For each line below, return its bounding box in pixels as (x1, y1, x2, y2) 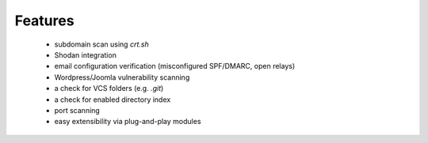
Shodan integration (54, 50, 117, 59)
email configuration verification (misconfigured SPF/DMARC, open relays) (54, 62, 296, 71)
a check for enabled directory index (54, 95, 171, 104)
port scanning (54, 105, 101, 115)
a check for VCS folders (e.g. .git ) (54, 84, 164, 93)
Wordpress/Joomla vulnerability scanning (54, 72, 190, 82)
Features (14, 12, 75, 29)
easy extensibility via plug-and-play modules (54, 117, 201, 126)
